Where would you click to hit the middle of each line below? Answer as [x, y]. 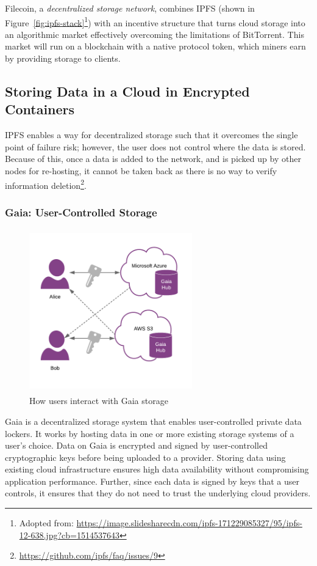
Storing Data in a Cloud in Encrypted [127, 91]
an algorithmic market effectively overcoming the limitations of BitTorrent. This [155, 34]
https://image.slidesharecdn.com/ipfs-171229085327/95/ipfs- [189, 523]
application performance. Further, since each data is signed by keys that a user [152, 481]
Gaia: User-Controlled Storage [81, 212]
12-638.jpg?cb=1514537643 [69, 535]
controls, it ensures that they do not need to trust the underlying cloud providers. [158, 493]
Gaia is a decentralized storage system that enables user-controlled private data [153, 421]
